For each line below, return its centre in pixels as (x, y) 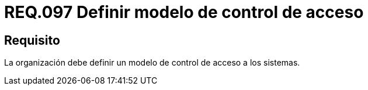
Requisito (32, 40)
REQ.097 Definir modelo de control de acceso (184, 12)
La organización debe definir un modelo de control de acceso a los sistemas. (152, 63)
